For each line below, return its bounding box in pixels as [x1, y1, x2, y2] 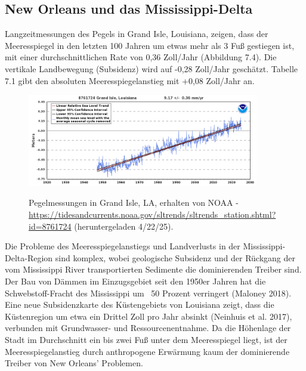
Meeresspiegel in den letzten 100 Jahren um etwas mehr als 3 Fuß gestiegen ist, [5, 39, 295, 51]
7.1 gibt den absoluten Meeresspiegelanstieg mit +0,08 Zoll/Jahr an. [5, 74, 255, 86]
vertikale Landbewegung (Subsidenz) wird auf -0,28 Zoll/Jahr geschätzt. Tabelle [5, 62, 298, 75]
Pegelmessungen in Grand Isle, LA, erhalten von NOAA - [29, 196, 239, 209]
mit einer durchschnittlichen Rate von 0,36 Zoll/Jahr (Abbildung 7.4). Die [5, 51, 277, 63]
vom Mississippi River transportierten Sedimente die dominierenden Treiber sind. [5, 263, 302, 276]
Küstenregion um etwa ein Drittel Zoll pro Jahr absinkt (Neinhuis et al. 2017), [5, 310, 292, 322]
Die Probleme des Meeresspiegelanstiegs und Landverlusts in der [5, 240, 240, 252]
